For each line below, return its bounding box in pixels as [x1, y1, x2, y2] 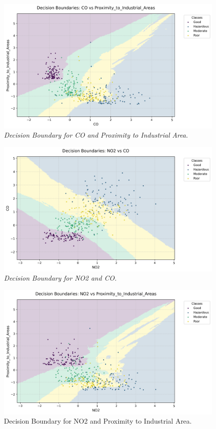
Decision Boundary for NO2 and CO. [4, 273, 117, 283]
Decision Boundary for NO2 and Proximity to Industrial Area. [4, 416, 192, 426]
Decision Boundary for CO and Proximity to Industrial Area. [4, 130, 188, 140]
